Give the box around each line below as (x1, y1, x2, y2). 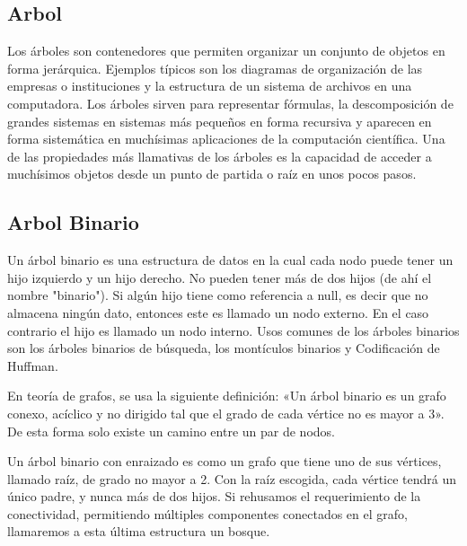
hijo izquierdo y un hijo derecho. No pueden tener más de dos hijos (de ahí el (7, 268, 432, 286)
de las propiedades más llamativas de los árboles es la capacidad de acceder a (7, 146, 432, 165)
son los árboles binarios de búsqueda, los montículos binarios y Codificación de (7, 339, 440, 357)
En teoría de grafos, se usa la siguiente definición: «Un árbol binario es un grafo (7, 386, 446, 405)
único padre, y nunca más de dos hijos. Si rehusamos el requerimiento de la (7, 487, 421, 506)
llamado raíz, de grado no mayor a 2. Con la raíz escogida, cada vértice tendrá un (7, 469, 457, 488)
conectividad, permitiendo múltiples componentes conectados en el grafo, (7, 504, 408, 523)
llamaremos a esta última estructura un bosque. (7, 522, 270, 541)
